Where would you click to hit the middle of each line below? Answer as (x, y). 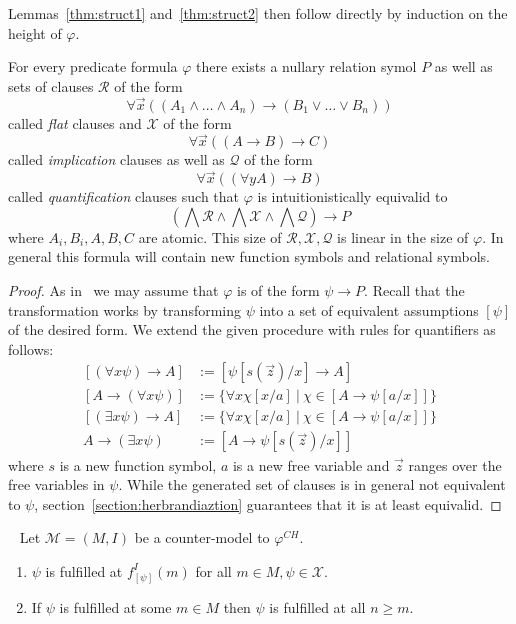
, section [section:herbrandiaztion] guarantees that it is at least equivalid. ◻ (268, 503)
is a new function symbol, (138, 464)
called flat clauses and (75, 122)
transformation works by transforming (125, 309)
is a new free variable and (311, 464)
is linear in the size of (403, 236)
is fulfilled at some (115, 606)
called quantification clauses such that (124, 196)
